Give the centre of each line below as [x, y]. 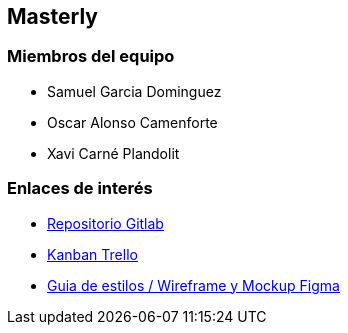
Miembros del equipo [91, 56]
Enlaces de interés [80, 188]
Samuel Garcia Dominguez [134, 91]
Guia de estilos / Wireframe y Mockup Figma [193, 285]
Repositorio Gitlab [105, 223]
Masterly [52, 16]
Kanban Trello [92, 254]
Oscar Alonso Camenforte [132, 122]
